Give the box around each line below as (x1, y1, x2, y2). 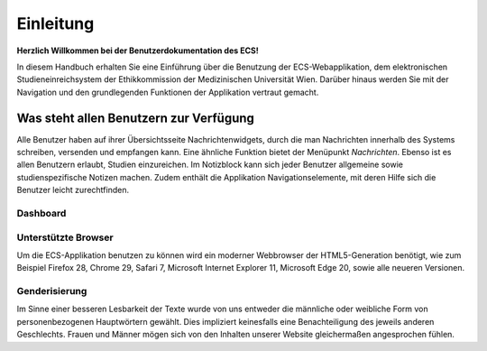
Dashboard (16, 207, 67, 219)
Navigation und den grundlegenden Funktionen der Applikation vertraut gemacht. (16, 87, 319, 97)
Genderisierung (16, 285, 87, 298)
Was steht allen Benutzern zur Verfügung (16, 110, 254, 125)
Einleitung (16, 14, 95, 33)
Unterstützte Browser (16, 231, 114, 244)
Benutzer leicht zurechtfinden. (16, 185, 130, 196)
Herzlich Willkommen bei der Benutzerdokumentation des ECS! (16, 45, 259, 56)
